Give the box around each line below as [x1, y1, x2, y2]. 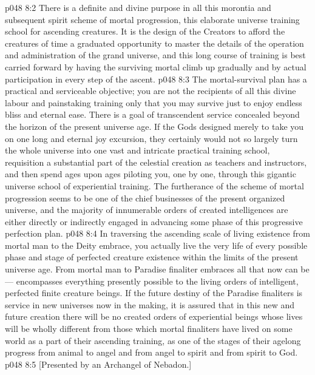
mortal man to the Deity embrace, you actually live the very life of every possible [5, 238, 308, 251]
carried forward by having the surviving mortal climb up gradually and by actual [5, 60, 307, 73]
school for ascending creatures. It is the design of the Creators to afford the [5, 25, 285, 38]
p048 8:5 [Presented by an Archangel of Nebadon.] [5, 357, 192, 370]
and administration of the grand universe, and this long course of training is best [5, 49, 306, 61]
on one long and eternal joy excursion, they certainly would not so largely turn [5, 132, 298, 144]
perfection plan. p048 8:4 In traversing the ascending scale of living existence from [5, 227, 310, 240]
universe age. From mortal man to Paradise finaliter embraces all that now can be [5, 263, 310, 275]
